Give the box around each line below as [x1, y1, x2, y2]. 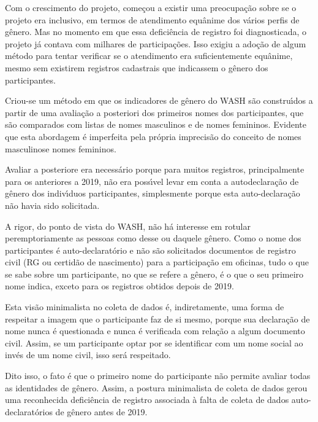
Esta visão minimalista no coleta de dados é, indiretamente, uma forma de [5, 300, 284, 313]
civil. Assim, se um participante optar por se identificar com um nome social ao [5, 336, 303, 349]
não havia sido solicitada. [5, 198, 100, 211]
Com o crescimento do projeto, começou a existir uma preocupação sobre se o [5, 1, 297, 14]
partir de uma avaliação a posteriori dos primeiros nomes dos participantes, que [5, 106, 304, 119]
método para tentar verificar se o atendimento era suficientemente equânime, [5, 49, 293, 62]
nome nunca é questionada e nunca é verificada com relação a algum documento [5, 324, 305, 337]
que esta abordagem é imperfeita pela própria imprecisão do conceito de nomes [5, 130, 301, 143]
